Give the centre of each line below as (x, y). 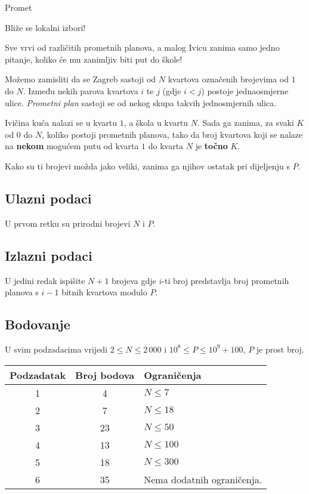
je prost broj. (280, 349)
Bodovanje (38, 324)
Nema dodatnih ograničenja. (203, 479)
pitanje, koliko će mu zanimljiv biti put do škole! (94, 59)
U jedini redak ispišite (45, 280)
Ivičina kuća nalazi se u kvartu (61, 123)
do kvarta (166, 146)
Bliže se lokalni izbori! (45, 27)
